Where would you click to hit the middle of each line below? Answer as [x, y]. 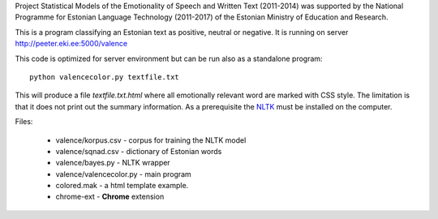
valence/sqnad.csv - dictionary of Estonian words [139, 151]
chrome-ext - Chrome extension [110, 197]
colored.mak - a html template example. [122, 186]
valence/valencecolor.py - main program [124, 174]
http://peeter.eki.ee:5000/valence [71, 44]
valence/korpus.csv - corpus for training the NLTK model [151, 140]
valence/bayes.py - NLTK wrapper [113, 163]
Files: [24, 122]
